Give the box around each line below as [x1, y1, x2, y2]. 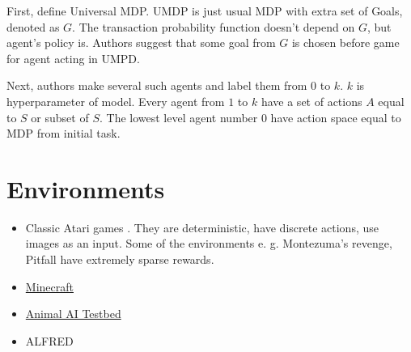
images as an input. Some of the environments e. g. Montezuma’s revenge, [25, 235, 392, 252]
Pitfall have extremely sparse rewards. [25, 251, 214, 268]
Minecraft [25, 278, 74, 295]
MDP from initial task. [6, 125, 121, 142]
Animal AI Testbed [25, 305, 121, 322]
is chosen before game [291, 34, 400, 51]
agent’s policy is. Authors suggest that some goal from [6, 34, 276, 51]
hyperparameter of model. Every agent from [6, 92, 225, 109]
